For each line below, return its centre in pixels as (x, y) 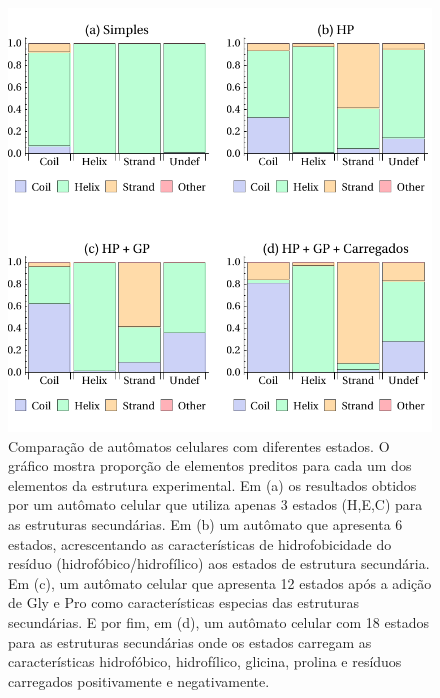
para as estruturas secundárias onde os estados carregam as (190, 641)
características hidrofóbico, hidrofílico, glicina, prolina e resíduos (205, 661)
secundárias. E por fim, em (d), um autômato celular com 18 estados (218, 621)
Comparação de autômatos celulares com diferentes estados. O (199, 445)
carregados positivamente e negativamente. (139, 680)
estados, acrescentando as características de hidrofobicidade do (200, 543)
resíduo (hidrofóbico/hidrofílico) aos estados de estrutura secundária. (219, 563)
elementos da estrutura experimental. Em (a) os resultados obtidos (212, 484)
